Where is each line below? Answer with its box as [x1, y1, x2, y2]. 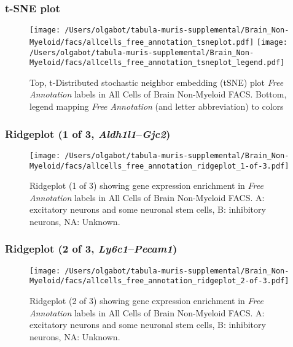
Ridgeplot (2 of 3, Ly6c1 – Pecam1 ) [5, 241, 178, 256]
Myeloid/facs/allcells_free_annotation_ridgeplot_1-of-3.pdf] [29, 161, 289, 170]
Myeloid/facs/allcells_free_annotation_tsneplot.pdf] [29, 37, 254, 47]
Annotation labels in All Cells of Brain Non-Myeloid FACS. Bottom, [29, 88, 287, 101]
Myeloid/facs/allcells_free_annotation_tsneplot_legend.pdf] [29, 58, 285, 67]
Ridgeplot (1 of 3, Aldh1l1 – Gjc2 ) [5, 126, 171, 141]
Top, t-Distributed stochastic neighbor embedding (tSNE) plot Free [29, 75, 284, 88]
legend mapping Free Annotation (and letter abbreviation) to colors [29, 100, 284, 113]
